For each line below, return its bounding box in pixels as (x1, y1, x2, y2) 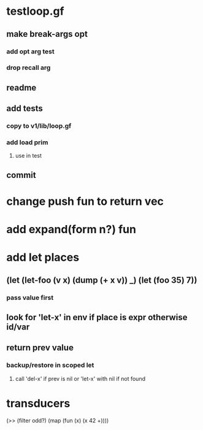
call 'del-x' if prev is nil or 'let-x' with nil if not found (15, 375, 146, 382)
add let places (6, 250, 80, 264)
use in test (15, 152, 42, 159)
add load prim (6, 138, 48, 147)
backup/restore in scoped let (6, 361, 94, 369)
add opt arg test (6, 47, 55, 56)
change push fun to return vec (6, 194, 164, 208)
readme (6, 82, 37, 93)
